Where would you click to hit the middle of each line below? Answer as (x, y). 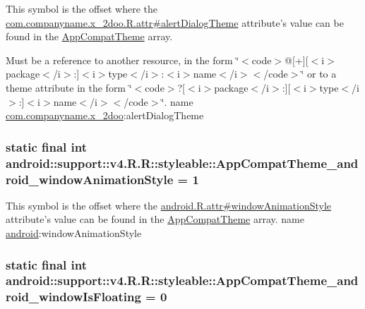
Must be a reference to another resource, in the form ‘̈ (122, 60)
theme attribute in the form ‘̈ (69, 87)
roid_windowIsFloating (73, 297)
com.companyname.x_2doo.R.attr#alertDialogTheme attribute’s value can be (175, 22)
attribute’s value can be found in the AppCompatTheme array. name (155, 219)
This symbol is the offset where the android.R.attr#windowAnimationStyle (169, 205)
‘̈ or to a (319, 74)
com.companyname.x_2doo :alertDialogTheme (105, 115)
